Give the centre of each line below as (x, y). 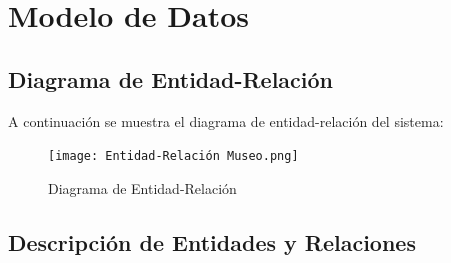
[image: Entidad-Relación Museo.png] (173, 156)
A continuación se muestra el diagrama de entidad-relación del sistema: (226, 120)
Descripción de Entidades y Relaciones (212, 241)
